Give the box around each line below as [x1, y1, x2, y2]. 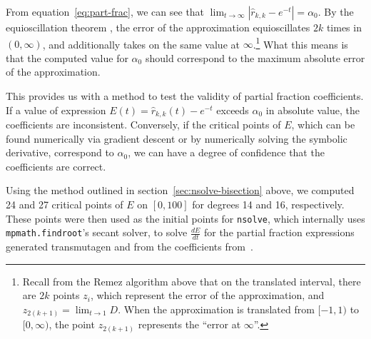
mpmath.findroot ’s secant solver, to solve [6, 225, 188, 240]
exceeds [216, 102, 249, 117]
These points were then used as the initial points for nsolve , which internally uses [6, 211, 365, 226]
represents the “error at [138, 317, 241, 332]
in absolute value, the [265, 102, 360, 117]
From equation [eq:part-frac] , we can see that [6, 4, 205, 19]
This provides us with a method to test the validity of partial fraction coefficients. [6, 88, 364, 103]
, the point [49, 317, 95, 332]
